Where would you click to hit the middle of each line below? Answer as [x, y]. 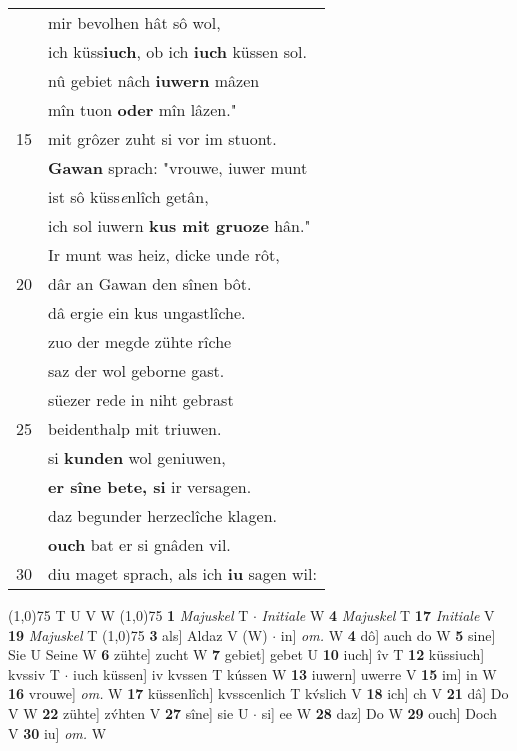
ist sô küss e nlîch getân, [128, 196]
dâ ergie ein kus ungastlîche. [147, 312]
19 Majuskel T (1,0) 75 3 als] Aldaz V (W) [138, 634]
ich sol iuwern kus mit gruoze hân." [179, 225]
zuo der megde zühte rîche [140, 341]
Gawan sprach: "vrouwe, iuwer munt [178, 167]
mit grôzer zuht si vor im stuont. [162, 138]
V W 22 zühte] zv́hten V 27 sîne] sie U [128, 712]
